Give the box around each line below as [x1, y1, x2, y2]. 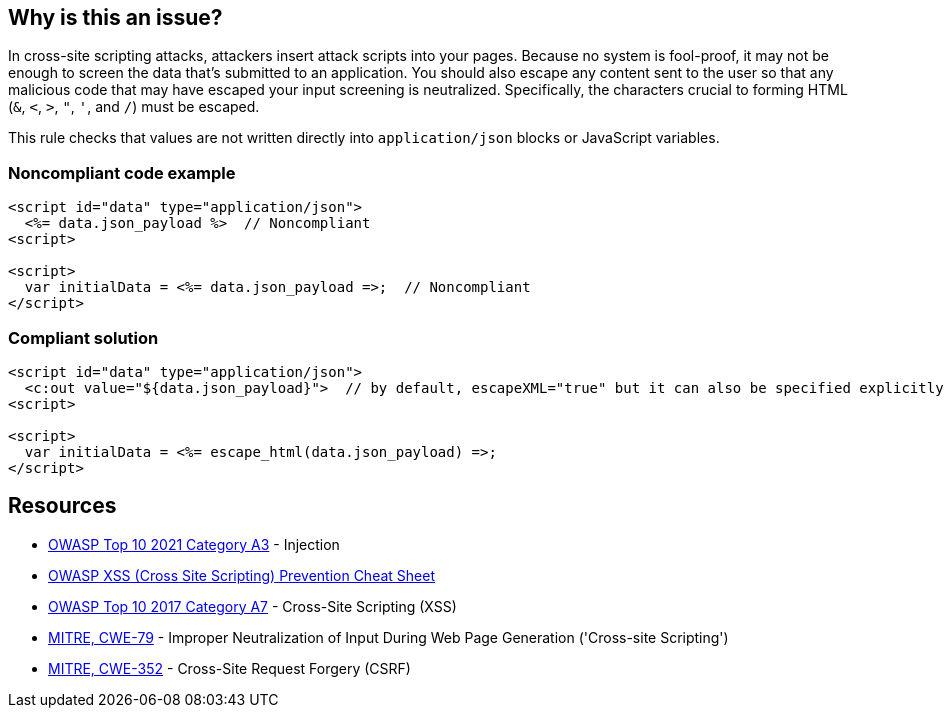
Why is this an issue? [8, 5, 223, 30]
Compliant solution [8, 327, 159, 348]
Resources [8, 493, 117, 519]
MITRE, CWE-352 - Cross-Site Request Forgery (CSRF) [48, 659, 411, 677]
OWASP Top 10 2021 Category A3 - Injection [48, 535, 340, 553]
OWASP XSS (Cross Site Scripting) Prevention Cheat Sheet [48, 566, 435, 584]
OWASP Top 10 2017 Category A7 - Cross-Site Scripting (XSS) [48, 597, 457, 615]
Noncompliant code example [8, 162, 236, 183]
